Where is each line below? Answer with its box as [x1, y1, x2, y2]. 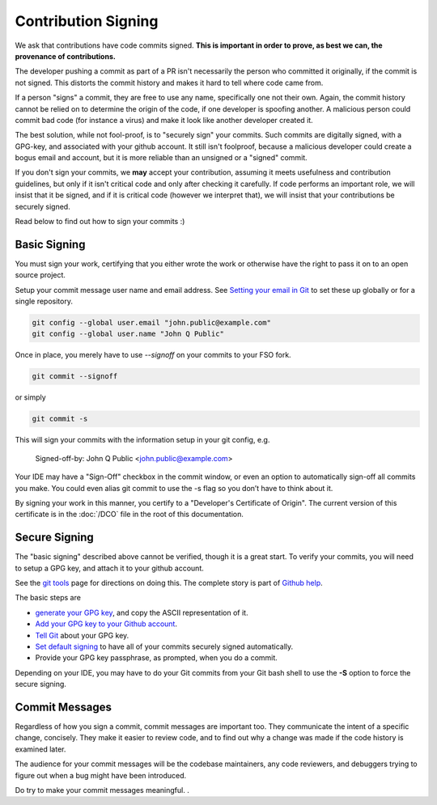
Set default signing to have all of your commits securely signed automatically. [35, 642, 294, 651]
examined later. [15, 744, 66, 754]
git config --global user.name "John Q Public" [32, 329, 224, 339]
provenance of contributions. [15, 51, 117, 61]
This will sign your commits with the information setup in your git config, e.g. [15, 435, 270, 445]
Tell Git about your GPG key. [35, 630, 129, 640]
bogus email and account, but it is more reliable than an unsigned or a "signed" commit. [15, 153, 308, 163]
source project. [15, 270, 66, 280]
